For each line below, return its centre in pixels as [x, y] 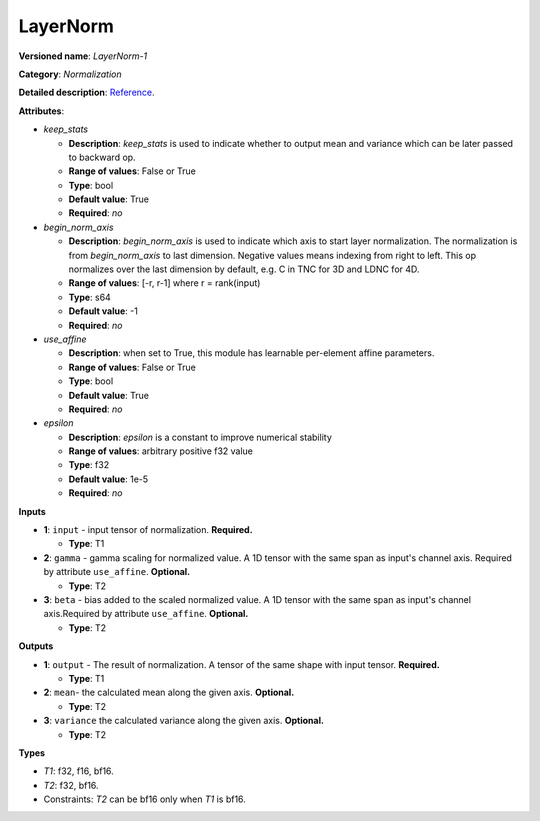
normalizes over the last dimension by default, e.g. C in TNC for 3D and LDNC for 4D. [244, 269]
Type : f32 [89, 465]
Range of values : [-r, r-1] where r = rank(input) [164, 283]
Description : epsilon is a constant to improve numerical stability [200, 437]
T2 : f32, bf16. [71, 785]
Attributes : [41, 111]
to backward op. [102, 157]
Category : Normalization [70, 74]
